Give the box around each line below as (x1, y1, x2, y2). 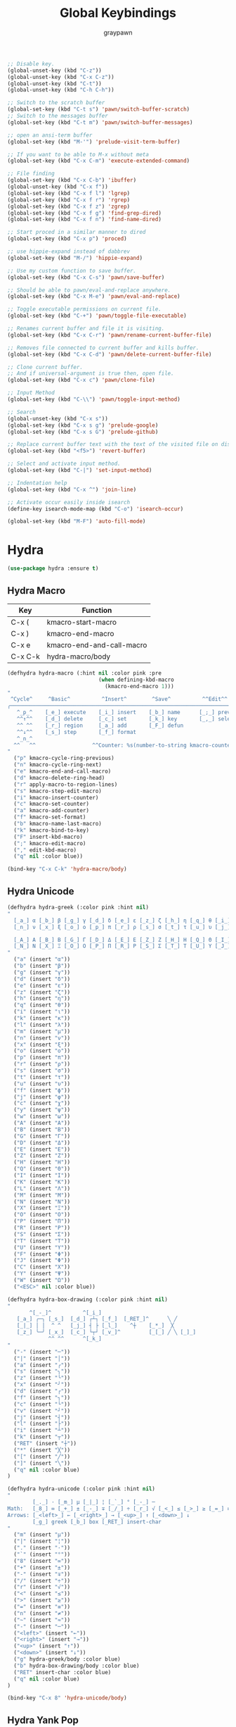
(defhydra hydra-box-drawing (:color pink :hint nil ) (7, 1296, 169, 1303)
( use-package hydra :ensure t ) (7, 565, 99, 572)
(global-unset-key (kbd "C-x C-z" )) (7, 73, 114, 80)
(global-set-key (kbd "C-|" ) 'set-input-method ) (7, 467, 152, 474)
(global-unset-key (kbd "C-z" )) (7, 67, 102, 74)
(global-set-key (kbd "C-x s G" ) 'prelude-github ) (7, 428, 159, 435)
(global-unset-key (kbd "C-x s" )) (7, 415, 109, 422)
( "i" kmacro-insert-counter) (13, 794, 99, 801)
